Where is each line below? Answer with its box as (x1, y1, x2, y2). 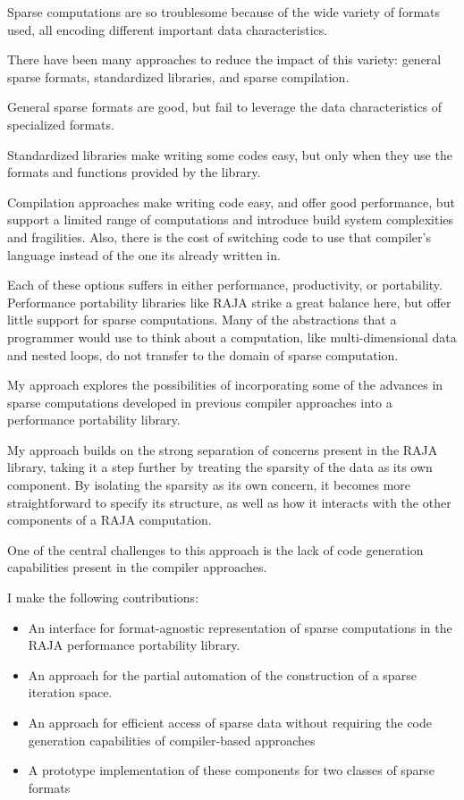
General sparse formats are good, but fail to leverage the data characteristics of (7, 97, 443, 116)
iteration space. (28, 683, 113, 702)
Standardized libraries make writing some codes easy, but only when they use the (7, 145, 452, 164)
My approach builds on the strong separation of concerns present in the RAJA (7, 440, 438, 459)
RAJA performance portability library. (28, 636, 240, 654)
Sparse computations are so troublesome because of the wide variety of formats (7, 3, 441, 21)
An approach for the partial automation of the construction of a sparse (28, 665, 417, 684)
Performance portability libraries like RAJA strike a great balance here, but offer (7, 292, 451, 311)
